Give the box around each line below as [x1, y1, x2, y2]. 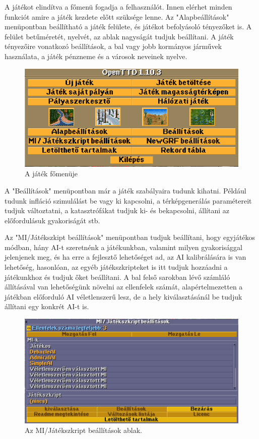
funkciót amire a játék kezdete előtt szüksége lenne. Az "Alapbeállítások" [5, 11, 229, 22]
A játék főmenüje [25, 168, 78, 179]
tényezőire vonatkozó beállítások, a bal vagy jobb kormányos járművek [5, 41, 222, 52]
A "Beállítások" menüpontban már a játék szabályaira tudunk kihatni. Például [5, 185, 246, 196]
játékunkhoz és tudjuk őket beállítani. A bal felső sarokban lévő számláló [5, 271, 230, 282]
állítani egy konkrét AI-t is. [5, 301, 89, 312]
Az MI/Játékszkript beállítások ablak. [25, 425, 142, 435]
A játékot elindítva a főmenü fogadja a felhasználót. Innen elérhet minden [5, 2, 232, 12]
